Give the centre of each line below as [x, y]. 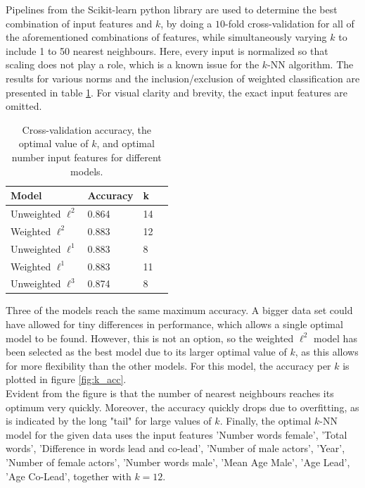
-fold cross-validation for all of [289, 23]
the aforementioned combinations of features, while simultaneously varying [166, 37]
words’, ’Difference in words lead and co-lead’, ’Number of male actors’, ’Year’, [175, 448]
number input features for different [87, 157]
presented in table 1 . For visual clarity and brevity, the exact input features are [177, 92]
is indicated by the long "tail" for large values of [109, 421]
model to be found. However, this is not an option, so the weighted [150, 338]
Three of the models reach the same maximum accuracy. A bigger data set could [179, 310]
